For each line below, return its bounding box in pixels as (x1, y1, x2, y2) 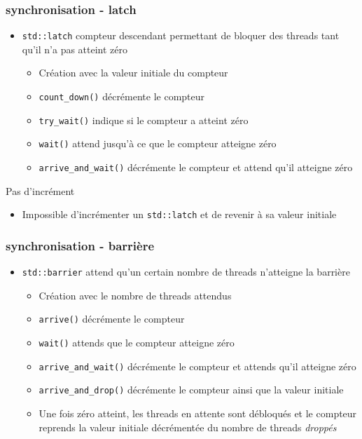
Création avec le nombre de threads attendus (39, 288, 232, 302)
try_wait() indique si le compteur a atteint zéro (39, 112, 249, 127)
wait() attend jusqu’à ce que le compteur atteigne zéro (39, 136, 277, 151)
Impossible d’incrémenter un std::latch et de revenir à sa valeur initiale (22, 207, 337, 222)
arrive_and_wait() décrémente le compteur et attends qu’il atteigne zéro (39, 358, 356, 373)
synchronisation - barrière (6, 236, 155, 254)
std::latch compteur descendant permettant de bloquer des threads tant (22, 28, 340, 43)
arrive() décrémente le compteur (39, 311, 185, 326)
